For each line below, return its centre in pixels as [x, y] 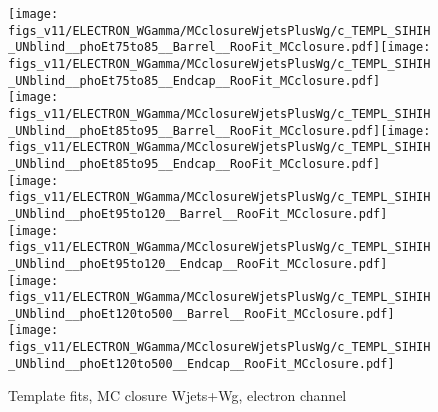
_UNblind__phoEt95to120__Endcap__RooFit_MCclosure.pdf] [198, 263]
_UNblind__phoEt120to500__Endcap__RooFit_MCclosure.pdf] [201, 363]
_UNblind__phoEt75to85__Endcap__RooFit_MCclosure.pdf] [194, 80]
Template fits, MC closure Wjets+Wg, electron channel [177, 395]
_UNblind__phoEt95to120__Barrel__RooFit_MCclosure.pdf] [198, 213]
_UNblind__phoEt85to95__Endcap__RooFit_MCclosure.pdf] [194, 163]
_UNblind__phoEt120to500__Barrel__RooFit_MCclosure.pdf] [201, 313]
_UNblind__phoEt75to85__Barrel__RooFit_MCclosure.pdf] [194, 47]
